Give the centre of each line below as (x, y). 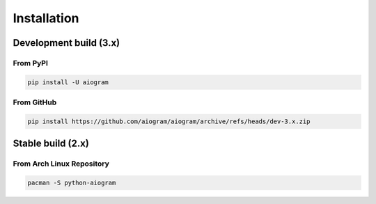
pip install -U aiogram (68, 82)
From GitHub (35, 102)
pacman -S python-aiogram (72, 183)
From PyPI (31, 63)
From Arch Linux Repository (61, 164)
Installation (46, 18)
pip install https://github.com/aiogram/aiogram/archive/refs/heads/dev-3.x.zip (169, 121)
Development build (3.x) (66, 43)
